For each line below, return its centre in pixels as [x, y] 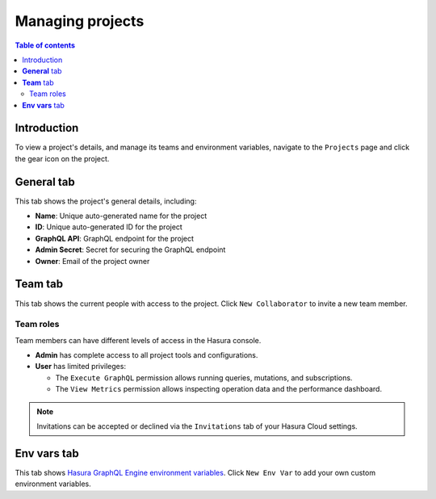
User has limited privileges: [81, 367]
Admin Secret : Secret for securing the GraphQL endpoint [130, 249]
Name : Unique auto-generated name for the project [121, 216]
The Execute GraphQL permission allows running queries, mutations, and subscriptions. [204, 377]
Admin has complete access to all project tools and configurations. [147, 355]
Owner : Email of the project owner [92, 261]
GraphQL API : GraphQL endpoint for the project [114, 238]
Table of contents [45, 45]
